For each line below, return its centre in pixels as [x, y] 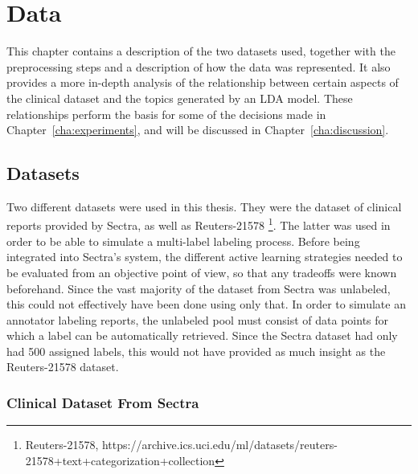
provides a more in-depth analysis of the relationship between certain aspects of [203, 82]
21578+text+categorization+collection [120, 460]
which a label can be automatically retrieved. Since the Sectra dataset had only [202, 335]
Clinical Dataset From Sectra [103, 402]
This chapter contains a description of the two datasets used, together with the [201, 51]
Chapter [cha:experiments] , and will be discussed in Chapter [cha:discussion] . [198, 130]
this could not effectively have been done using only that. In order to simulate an [206, 304]
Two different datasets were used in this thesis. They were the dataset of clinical [204, 206]
